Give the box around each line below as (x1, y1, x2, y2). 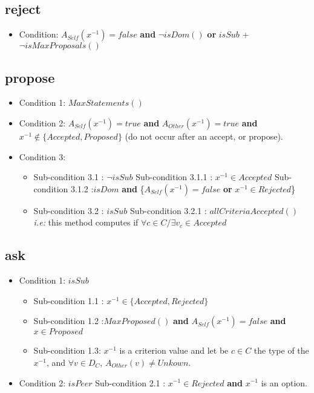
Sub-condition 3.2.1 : (129, 204, 207, 216)
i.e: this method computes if (33, 216, 139, 229)
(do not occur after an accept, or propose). (125, 130, 283, 142)
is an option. (261, 376, 307, 389)
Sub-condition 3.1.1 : (136, 171, 213, 183)
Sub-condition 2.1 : (95, 376, 166, 389)
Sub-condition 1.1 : (33, 294, 104, 307)
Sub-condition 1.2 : (33, 314, 104, 327)
